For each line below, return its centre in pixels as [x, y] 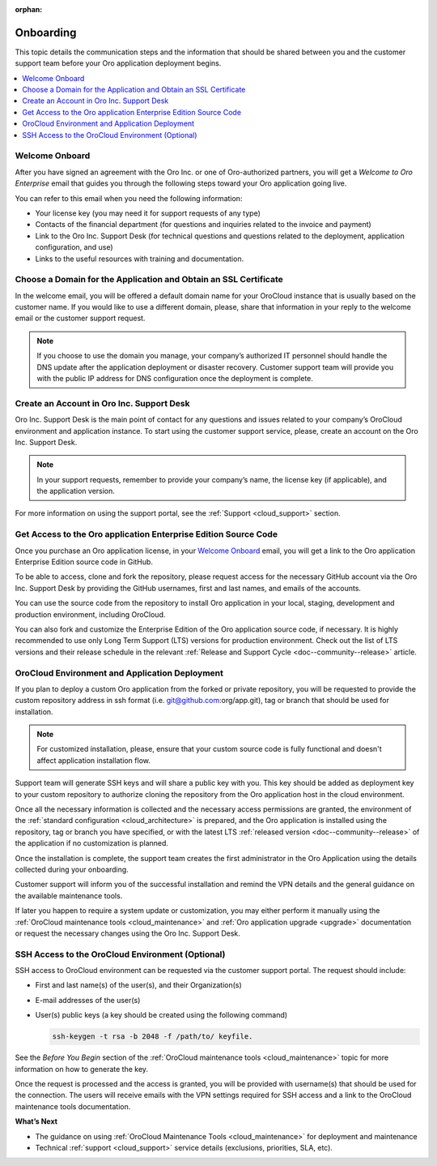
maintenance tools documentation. [73, 1106]
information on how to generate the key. [82, 1069]
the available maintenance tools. [69, 895]
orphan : [29, 9]
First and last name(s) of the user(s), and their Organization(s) [138, 985]
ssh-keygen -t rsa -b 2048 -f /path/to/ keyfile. [153, 1037]
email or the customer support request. [80, 318]
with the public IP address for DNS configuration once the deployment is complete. [175, 378]
